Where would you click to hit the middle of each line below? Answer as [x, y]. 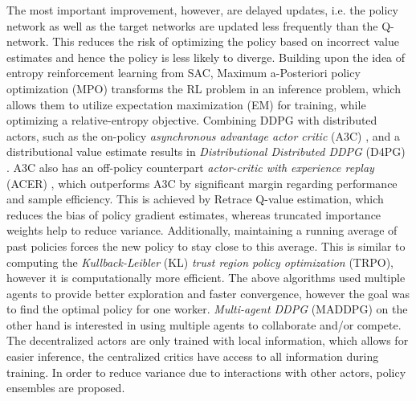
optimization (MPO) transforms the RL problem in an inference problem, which [204, 88]
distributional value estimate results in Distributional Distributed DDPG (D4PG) [206, 151]
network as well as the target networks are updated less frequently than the [192, 25]
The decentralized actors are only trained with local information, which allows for [208, 340]
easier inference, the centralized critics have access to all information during [193, 356]
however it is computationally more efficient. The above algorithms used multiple [206, 278]
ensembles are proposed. [66, 388]
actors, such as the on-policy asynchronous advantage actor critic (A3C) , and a [203, 135]
